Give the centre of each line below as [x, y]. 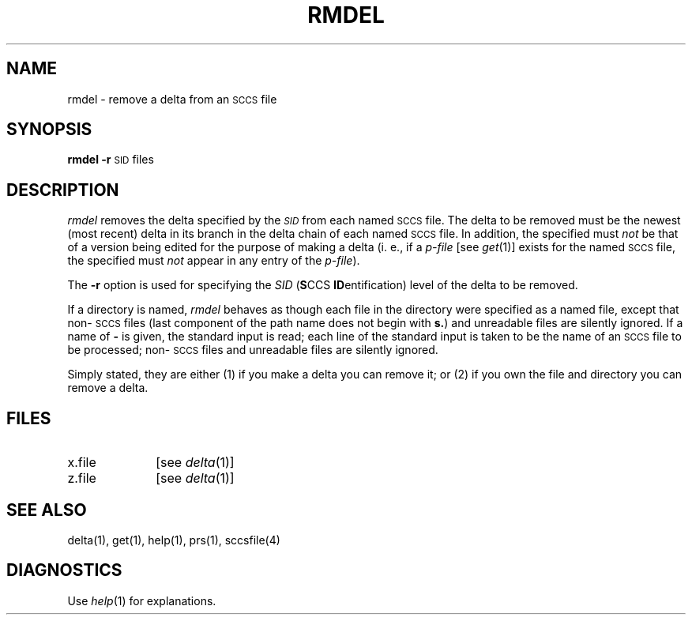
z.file [82, 478]
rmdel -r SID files [111, 160]
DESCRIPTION [63, 190]
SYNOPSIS [49, 130]
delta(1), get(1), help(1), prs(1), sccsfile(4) [174, 540]
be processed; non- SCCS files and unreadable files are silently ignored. [253, 350]
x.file [82, 463]
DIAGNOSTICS [64, 570]
